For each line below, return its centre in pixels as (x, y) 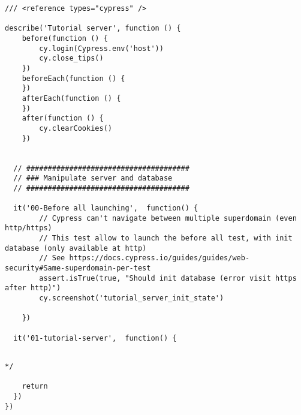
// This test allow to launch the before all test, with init (166, 238)
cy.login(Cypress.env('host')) (101, 48)
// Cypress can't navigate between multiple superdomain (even (168, 218)
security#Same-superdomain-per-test (78, 268)
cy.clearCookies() (76, 128)
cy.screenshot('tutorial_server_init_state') (132, 298)
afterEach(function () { (71, 98)
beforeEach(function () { (73, 78)
